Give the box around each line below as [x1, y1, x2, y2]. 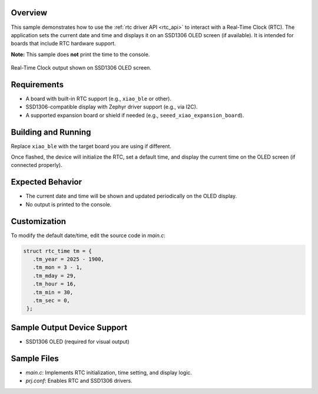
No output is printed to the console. [25, 201, 112, 208]
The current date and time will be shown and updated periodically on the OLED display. [25, 192, 237, 200]
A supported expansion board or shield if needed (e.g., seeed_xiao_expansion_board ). [25, 111, 244, 119]
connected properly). [11, 162, 62, 169]
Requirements [11, 80, 64, 90]
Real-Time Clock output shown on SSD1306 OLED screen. [11, 64, 151, 71]
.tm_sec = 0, [32, 297, 71, 304]
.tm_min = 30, [32, 289, 74, 295]
